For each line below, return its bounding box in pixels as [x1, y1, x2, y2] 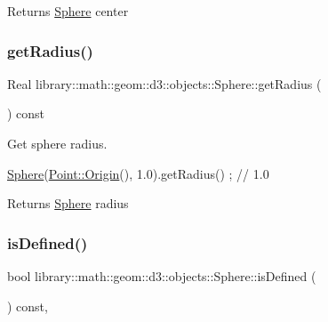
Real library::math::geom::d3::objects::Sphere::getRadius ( [7, 74, 322, 93]
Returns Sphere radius [7, 194, 129, 213]
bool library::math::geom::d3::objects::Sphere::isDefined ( [7, 267, 316, 285]
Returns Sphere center [7, 2, 129, 20]
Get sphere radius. [7, 134, 108, 152]
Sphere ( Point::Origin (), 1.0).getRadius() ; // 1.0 [7, 164, 269, 182]
